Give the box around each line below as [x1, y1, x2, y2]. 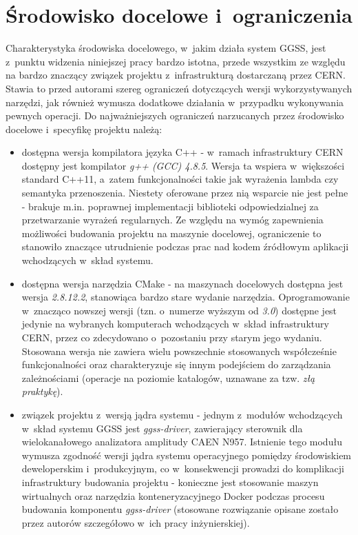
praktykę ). [21, 384, 63, 398]
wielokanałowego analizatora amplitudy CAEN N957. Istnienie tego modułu [21, 434, 342, 449]
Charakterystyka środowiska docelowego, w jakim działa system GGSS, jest [6, 41, 326, 55]
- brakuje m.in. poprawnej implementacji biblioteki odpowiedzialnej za [21, 199, 319, 213]
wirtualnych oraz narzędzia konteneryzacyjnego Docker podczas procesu [21, 488, 325, 503]
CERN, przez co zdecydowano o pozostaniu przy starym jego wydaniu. [21, 330, 322, 344]
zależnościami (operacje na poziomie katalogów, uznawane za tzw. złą [21, 370, 315, 385]
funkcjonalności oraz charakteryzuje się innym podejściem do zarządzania [21, 357, 331, 372]
